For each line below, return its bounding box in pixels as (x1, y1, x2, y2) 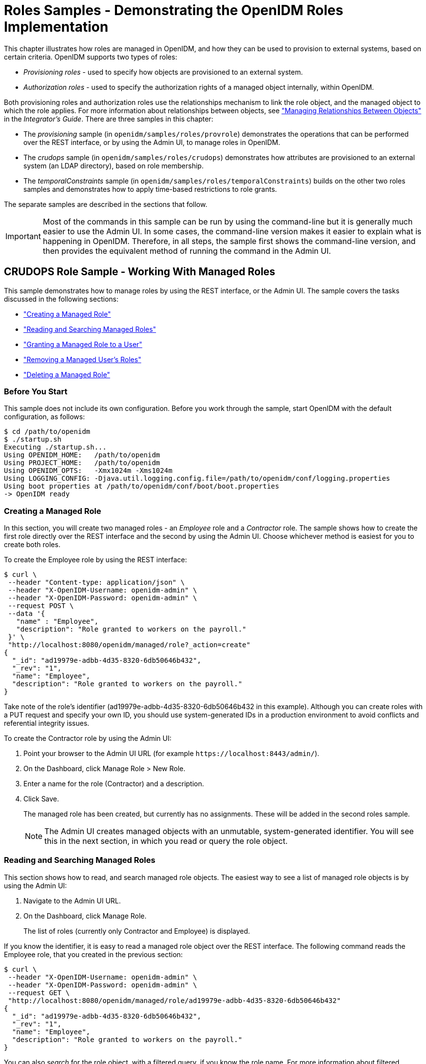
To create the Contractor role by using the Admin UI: (4, 734, 172, 743)
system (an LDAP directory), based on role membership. (23, 161, 204, 170)
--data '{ (8, 610, 45, 618)
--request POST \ (8, 602, 74, 610)
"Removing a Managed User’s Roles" (23, 355, 141, 364)
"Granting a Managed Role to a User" (23, 340, 142, 348)
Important (5, 231, 41, 241)
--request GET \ (8, 988, 70, 997)
